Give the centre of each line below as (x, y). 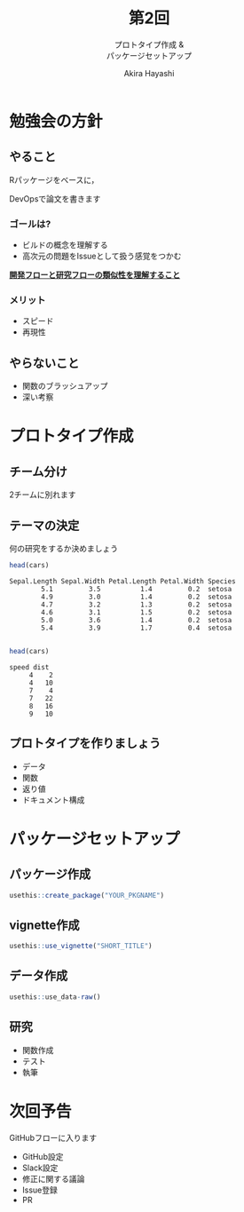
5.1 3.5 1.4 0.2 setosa (137, 589)
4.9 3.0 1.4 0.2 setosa (137, 597)
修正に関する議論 (53, 1178)
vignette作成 (44, 925)
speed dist (29, 667)
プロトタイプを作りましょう (85, 744)
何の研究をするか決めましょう (63, 548)
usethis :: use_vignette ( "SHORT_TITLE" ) (81, 947)
